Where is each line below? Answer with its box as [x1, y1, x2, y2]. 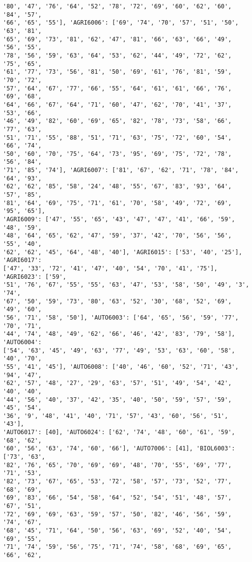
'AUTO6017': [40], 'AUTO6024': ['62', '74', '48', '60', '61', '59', [3, 429, 235, 436]
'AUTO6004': [3, 338, 42, 346]
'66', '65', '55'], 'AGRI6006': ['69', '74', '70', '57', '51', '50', [3, 19, 239, 27]
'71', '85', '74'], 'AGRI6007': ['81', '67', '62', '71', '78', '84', [3, 167, 239, 174]
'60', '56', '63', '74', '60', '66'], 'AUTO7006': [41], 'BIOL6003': [3, 445, 235, 452]
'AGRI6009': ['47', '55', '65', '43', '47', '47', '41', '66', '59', [3, 216, 235, 223]
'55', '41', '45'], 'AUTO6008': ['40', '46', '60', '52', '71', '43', [3, 363, 239, 370]
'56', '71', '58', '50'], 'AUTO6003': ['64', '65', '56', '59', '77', [3, 314, 239, 321]
